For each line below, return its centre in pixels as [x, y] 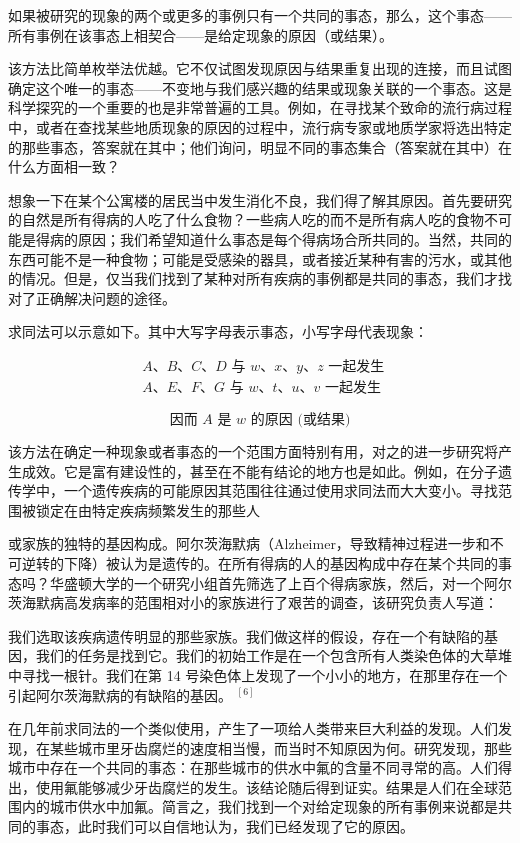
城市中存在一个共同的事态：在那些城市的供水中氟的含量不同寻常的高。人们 [253, 767]
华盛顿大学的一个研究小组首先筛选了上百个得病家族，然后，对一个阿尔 [280, 582]
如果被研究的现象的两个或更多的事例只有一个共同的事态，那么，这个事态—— [260, 15]
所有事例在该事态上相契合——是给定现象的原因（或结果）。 [200, 34]
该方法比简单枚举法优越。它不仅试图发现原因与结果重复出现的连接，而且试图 [260, 68]
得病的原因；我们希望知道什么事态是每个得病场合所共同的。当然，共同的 [273, 238]
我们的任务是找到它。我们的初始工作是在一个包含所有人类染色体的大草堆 [273, 655]
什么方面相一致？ [64, 166]
